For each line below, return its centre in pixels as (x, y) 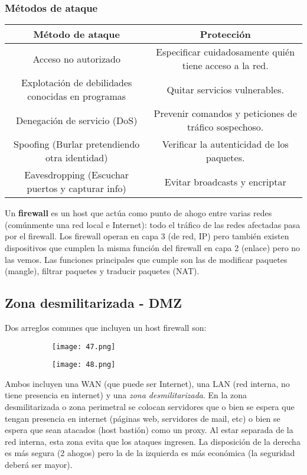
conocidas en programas (77, 96)
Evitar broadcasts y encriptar (225, 181)
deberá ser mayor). (39, 465)
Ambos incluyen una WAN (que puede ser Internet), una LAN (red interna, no (147, 383)
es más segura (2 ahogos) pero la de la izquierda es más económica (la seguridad (150, 453)
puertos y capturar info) (76, 188)
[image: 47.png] (84, 347)
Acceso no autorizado (76, 58)
